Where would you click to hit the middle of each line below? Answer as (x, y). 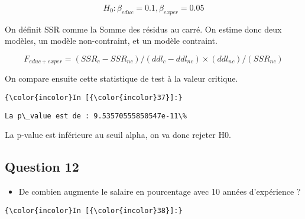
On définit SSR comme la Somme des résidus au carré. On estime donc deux (143, 29)
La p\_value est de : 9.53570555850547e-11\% (96, 116)
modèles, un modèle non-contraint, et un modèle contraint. (111, 41)
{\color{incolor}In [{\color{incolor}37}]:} (94, 98)
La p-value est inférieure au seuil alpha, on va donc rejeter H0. (118, 135)
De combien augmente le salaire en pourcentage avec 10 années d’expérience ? (160, 191)
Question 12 (42, 167)
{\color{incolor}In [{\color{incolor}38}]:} (94, 210)
